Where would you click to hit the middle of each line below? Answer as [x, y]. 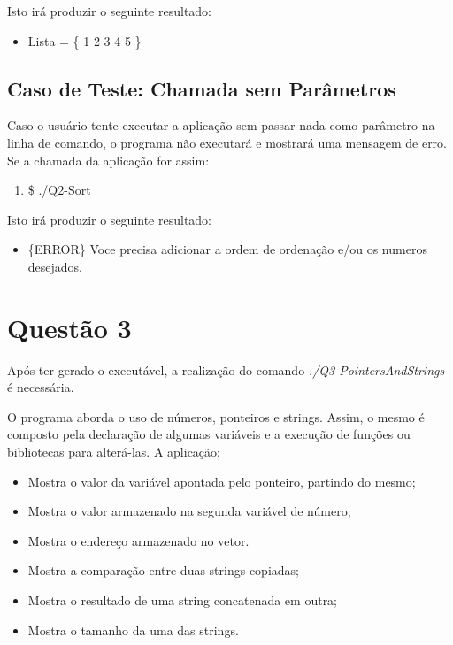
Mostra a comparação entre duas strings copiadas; [163, 570]
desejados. [55, 266]
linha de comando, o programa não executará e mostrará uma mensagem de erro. [227, 142]
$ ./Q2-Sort [59, 190]
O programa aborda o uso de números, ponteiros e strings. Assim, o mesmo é [216, 416]
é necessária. [41, 387]
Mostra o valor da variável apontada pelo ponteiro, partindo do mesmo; [222, 481]
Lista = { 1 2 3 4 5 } [84, 40]
